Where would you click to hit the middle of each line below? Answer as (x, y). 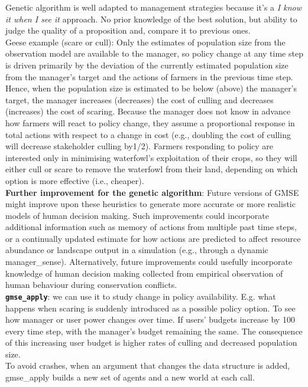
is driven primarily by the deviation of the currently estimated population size (147, 65)
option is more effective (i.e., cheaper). (75, 180)
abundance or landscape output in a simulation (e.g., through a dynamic (137, 250)
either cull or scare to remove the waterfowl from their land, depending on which (152, 169)
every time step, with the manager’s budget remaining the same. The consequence (154, 331)
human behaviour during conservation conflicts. (91, 285)
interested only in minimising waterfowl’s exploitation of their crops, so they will (151, 157)
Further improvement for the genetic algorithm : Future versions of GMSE (152, 192)
